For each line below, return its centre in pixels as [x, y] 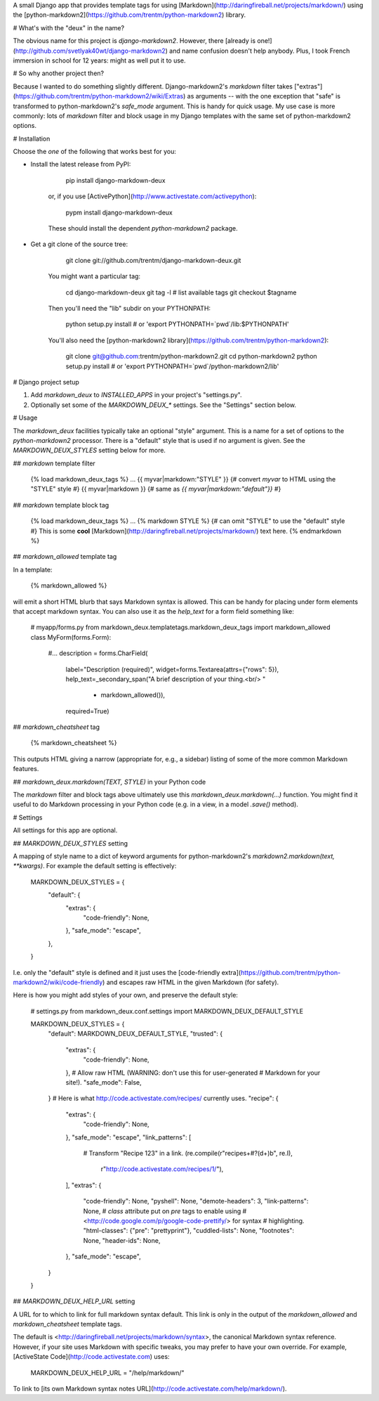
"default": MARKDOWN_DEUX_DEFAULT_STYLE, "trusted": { [135, 1034]
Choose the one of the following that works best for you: [95, 152]
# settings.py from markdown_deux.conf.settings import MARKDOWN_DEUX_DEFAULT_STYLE [167, 1011]
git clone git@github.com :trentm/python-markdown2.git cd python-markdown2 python [191, 356]
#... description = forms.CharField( [98, 653]
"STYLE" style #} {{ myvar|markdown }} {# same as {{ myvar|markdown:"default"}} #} [156, 489]
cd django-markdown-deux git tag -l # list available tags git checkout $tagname [181, 292]
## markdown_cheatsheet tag [56, 727]
